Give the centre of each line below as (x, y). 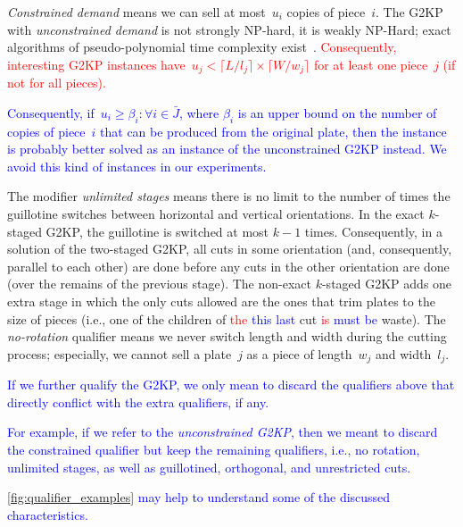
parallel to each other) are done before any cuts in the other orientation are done (228, 266)
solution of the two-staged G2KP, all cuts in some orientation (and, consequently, (230, 249)
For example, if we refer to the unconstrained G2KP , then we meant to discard (223, 432)
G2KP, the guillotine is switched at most (157, 231)
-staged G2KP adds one (387, 284)
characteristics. (48, 514)
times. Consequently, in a (373, 231)
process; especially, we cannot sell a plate (120, 353)
